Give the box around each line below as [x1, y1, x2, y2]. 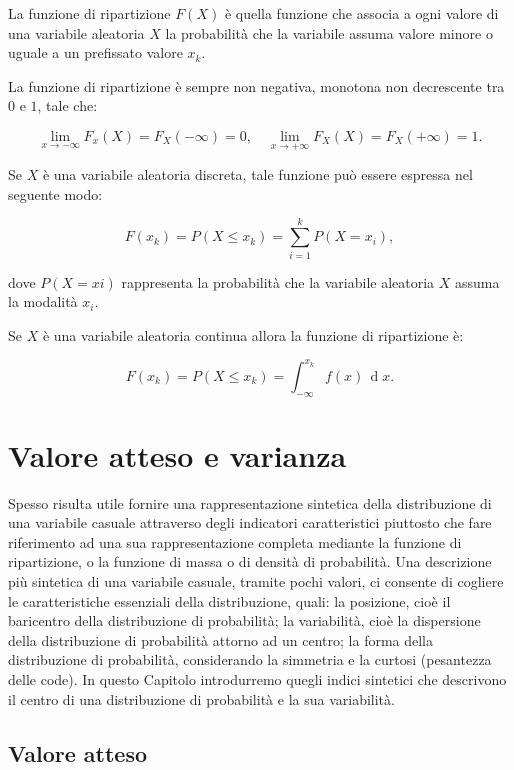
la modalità [8, 291, 78, 312]
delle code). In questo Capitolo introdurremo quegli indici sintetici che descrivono [8, 669, 507, 690]
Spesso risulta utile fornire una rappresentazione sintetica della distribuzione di [8, 492, 492, 513]
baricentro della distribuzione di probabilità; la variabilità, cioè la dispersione [8, 610, 481, 631]
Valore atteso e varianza [8, 434, 347, 475]
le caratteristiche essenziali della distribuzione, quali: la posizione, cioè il [8, 590, 451, 611]
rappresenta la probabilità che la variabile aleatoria [121, 271, 435, 292]
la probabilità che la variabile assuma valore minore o [165, 22, 493, 43]
